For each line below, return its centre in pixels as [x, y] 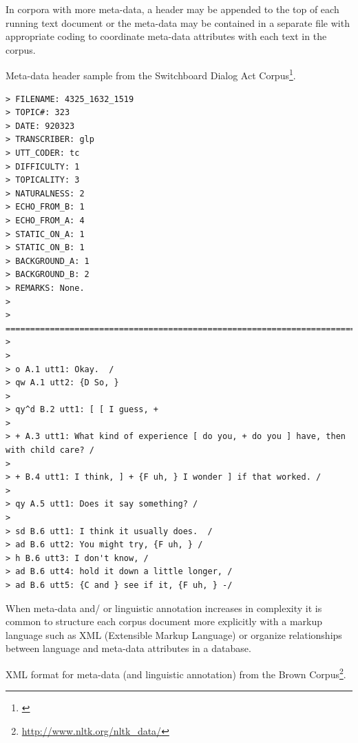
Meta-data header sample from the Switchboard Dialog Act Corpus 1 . [151, 74]
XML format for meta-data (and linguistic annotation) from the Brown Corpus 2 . [176, 673]
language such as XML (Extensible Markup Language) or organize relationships [174, 634]
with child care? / [50, 450]
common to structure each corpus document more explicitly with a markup [164, 621]
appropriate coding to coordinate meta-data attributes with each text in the [166, 36]
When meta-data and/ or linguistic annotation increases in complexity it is [164, 608]
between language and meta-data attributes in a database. [128, 648]
